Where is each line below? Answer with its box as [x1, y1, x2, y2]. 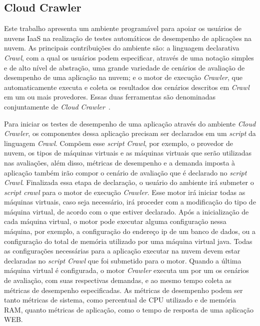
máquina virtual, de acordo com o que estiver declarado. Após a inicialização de [4, 206, 249, 216]
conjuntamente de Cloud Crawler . [4, 101, 110, 111]
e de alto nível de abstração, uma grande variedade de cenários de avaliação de [4, 62, 245, 72]
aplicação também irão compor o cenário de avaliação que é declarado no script [4, 167, 247, 177]
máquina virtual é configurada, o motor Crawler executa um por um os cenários [4, 265, 249, 275]
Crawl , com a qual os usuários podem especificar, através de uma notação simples [4, 52, 254, 62]
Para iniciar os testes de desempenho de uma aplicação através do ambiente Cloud [4, 118, 256, 128]
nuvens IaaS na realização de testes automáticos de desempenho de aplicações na [4, 32, 252, 43]
